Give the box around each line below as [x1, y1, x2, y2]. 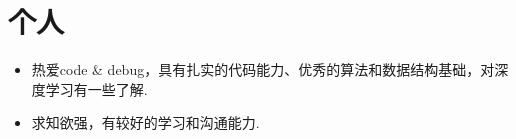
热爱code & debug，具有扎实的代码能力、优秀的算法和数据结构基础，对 [31, 59, 495, 80]
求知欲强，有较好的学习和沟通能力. [31, 112, 260, 133]
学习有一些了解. [45, 78, 148, 99]
